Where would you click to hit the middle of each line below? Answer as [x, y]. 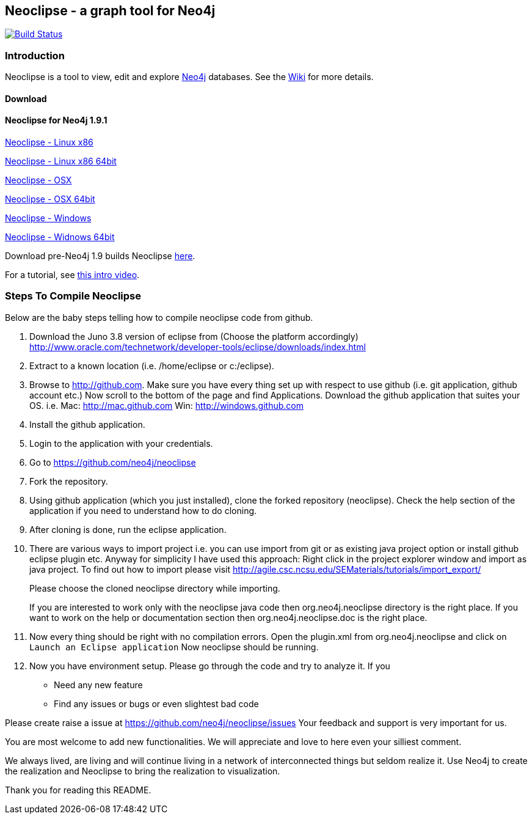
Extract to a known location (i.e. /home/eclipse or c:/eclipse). [152, 365]
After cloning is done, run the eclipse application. [128, 529]
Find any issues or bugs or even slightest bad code [156, 703]
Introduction [35, 55]
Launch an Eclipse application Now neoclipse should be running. [174, 647]
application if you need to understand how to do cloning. [143, 510]
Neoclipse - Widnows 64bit [60, 237]
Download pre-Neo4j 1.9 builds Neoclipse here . [100, 256]
